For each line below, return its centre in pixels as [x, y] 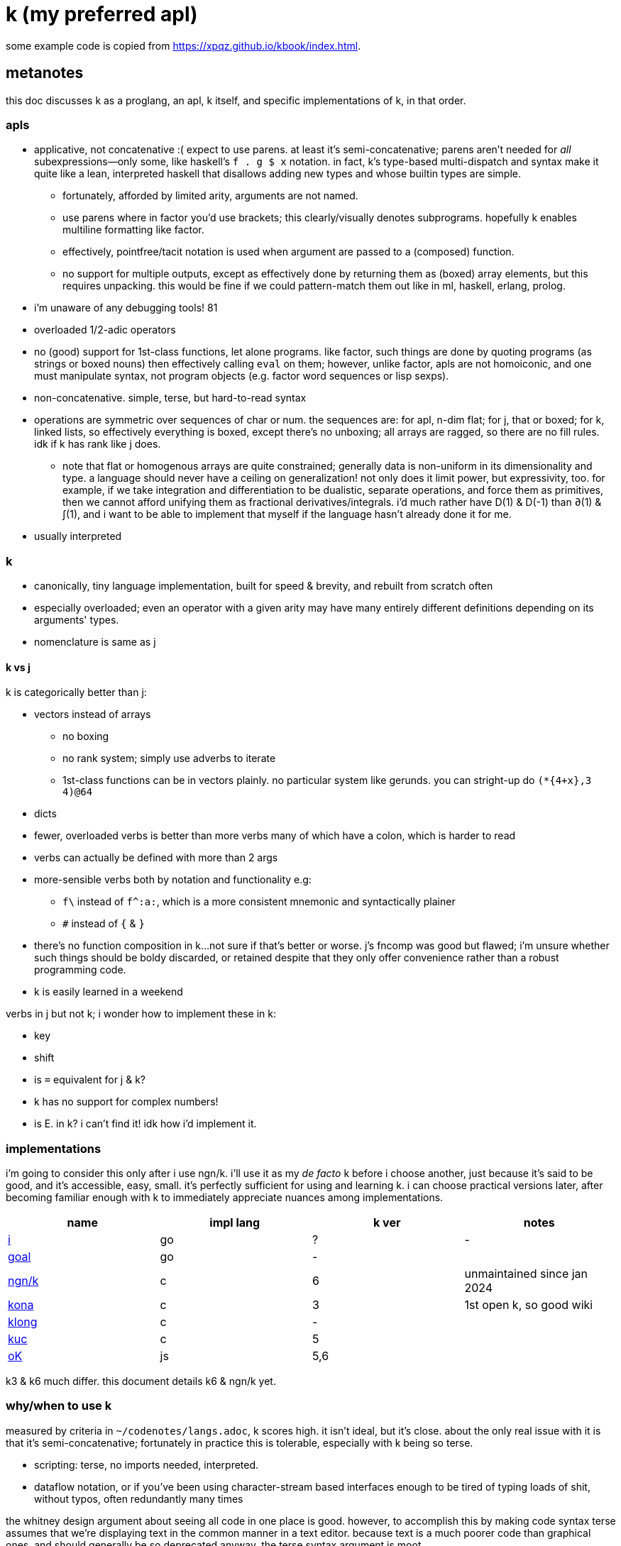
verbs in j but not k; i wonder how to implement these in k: [141, 1014]
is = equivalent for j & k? [90, 1080]
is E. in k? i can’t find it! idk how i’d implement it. [145, 1124]
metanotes [45, 73]
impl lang [235, 1223]
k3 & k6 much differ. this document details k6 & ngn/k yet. [141, 1381]
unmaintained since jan [526, 1274]
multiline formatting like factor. [133, 230]
